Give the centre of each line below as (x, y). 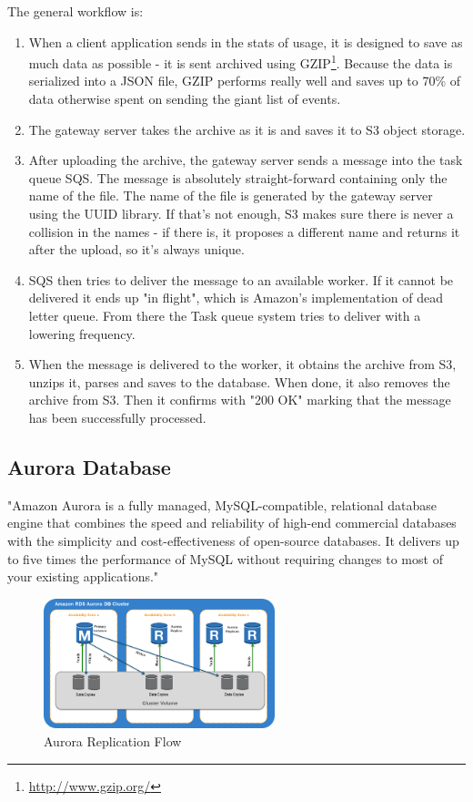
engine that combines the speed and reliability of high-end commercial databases (232, 523)
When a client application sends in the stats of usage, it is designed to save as (246, 41)
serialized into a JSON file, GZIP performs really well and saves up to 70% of (245, 81)
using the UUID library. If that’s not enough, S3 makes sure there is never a (241, 213)
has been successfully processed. (117, 417)
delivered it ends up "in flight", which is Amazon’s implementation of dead (236, 298)
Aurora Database (89, 466)
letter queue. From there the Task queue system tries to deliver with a (225, 315)
